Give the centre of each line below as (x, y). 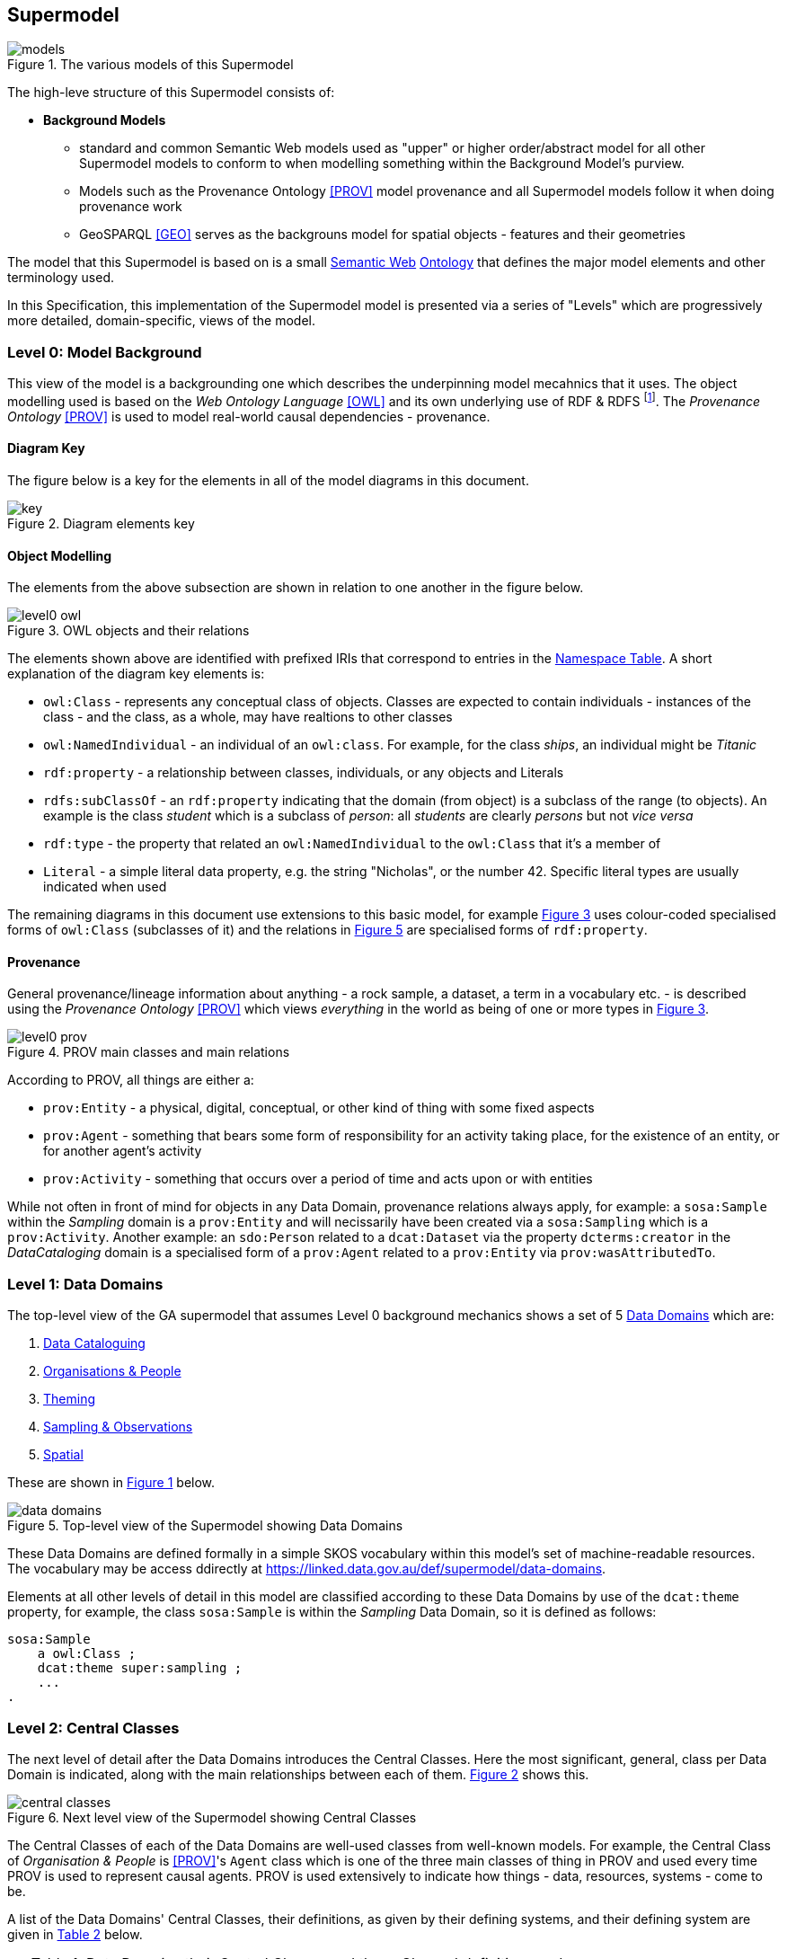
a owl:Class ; (87, 1654)
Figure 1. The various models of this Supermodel (150, 65)
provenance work (131, 207)
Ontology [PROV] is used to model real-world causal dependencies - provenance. (249, 416)
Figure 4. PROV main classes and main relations (149, 1052)
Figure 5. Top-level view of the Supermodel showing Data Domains (205, 1526)
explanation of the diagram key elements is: (136, 674)
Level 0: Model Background (105, 352)
